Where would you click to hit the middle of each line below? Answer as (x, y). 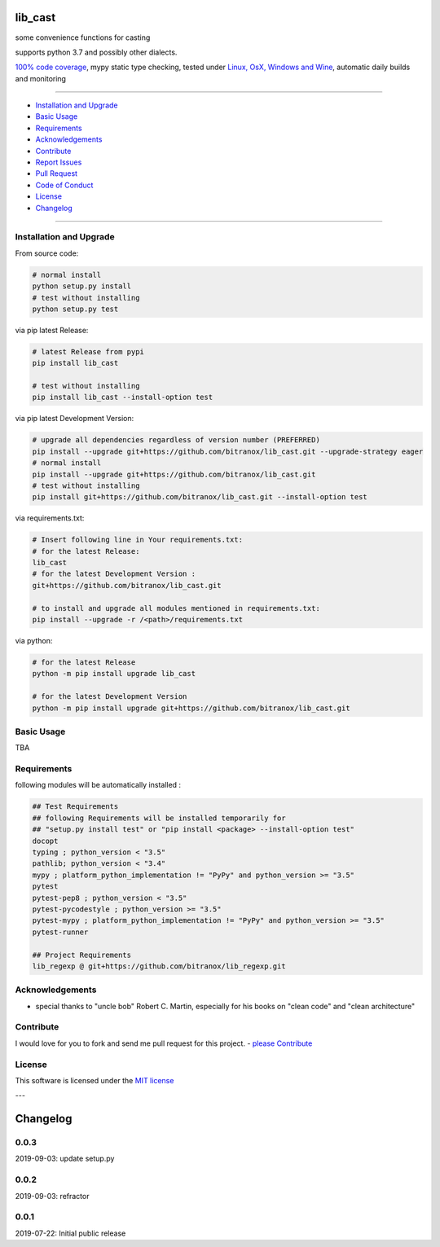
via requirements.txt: (50, 518)
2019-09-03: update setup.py (65, 1159)
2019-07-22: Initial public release (70, 1233)
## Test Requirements (75, 807)
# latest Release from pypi (88, 351)
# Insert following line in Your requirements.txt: (138, 540)
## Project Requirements (82, 955)
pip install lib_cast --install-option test (123, 397)
